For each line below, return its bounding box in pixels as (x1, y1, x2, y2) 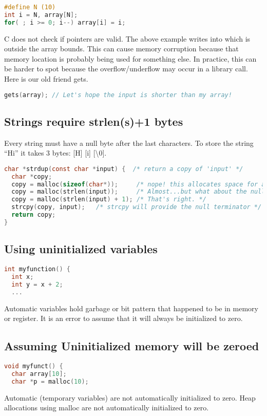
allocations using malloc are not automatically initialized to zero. (4, 402, 209, 413)
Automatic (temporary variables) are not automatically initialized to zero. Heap (4, 392, 256, 403)
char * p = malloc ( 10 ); (11, 377, 89, 385)
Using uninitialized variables (4, 241, 158, 257)
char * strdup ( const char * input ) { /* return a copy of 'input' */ (4, 165, 243, 173)
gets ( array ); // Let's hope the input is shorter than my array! (4, 91, 232, 99)
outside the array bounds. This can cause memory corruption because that (4, 43, 239, 54)
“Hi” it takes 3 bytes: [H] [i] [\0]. (4, 147, 107, 158)
